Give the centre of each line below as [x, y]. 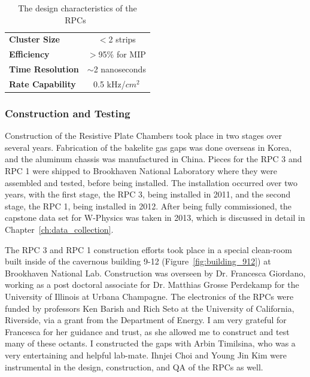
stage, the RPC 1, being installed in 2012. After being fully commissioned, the [148, 206]
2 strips [122, 39]
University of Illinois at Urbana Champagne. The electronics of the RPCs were [149, 296]
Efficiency [29, 54]
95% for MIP [122, 54]
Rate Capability [42, 83]
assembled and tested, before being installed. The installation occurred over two [151, 182]
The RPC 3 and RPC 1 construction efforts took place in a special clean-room [148, 249]
